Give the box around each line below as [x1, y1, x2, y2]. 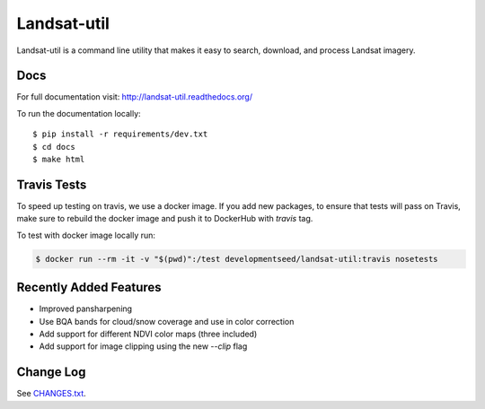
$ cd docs [32, 142, 75, 152]
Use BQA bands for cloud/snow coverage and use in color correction [39, 316, 295, 326]
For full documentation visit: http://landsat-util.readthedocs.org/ [16, 91, 253, 102]
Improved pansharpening [39, 303, 133, 314]
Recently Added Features [16, 280, 162, 295]
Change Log [16, 364, 86, 380]
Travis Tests [16, 177, 87, 192]
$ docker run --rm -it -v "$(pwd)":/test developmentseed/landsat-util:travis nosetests [35, 254, 439, 264]
